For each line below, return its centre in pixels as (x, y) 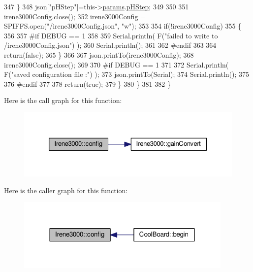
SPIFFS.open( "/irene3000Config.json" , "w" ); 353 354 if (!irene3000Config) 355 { (123, 26)
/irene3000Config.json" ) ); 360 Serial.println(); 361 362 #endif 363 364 (110, 45)
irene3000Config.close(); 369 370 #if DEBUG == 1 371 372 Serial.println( (116, 64)
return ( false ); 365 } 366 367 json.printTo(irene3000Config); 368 (99, 54)
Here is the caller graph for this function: (66, 190)
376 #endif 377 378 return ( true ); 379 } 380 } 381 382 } (87, 84)
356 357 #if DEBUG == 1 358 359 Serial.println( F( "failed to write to (111, 35)
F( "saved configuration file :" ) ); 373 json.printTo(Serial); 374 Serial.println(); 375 (127, 74)
